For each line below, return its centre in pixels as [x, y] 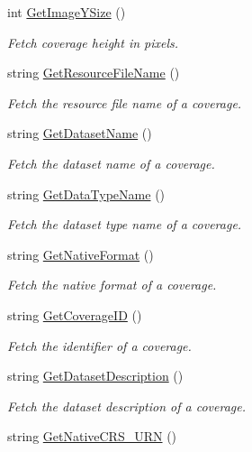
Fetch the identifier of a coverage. [99, 345]
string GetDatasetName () [80, 133]
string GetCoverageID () [75, 314]
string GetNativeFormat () [81, 254]
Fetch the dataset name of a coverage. [111, 163]
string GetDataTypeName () [86, 194]
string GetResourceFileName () [94, 73]
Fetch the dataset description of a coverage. [126, 406]
